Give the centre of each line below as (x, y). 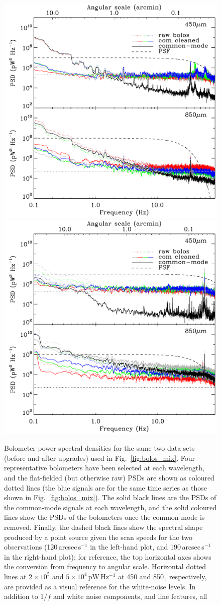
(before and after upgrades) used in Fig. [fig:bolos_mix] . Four (100, 458)
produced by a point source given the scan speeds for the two (98, 537)
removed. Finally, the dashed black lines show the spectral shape (103, 527)
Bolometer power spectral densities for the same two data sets (99, 448)
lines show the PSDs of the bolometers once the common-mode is (104, 517)
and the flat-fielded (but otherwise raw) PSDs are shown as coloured (109, 477)
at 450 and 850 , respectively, (162, 576)
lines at (15, 576)
